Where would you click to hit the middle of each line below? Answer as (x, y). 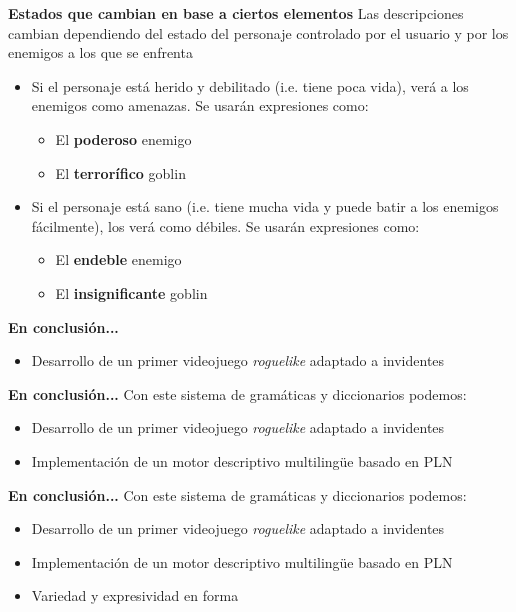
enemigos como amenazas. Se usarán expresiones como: (200, 105)
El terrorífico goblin (120, 172)
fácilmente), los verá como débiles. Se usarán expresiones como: (225, 225)
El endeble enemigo (118, 259)
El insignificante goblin (131, 292)
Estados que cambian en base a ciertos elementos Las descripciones (236, 13)
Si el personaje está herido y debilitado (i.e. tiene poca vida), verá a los (250, 85)
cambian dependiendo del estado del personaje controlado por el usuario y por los (258, 32)
